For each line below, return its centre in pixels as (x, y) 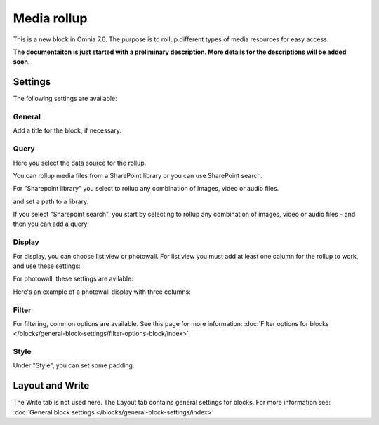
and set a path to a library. (51, 201)
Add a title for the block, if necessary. (67, 130)
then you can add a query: (51, 224)
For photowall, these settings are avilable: (73, 279)
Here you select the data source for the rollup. (80, 163)
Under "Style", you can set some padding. (74, 365)
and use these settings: (47, 266)
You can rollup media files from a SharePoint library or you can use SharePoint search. (138, 175)
